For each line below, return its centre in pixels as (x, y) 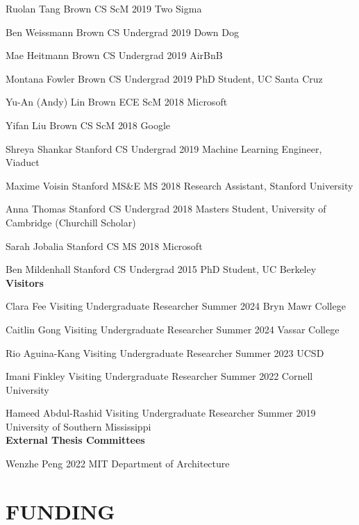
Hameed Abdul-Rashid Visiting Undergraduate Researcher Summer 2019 (161, 413)
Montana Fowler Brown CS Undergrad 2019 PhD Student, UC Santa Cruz (164, 78)
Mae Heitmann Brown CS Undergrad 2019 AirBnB (114, 55)
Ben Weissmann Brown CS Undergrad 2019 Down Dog (122, 32)
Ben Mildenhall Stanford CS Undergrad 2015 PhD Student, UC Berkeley (161, 269)
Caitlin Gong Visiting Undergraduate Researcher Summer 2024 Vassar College (173, 329)
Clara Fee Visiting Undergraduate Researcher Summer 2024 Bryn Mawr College (176, 306)
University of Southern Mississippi (78, 426)
